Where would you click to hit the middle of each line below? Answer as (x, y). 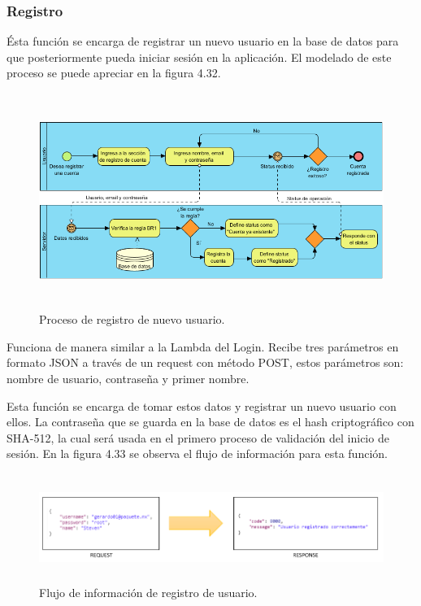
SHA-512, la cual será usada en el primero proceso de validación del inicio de (198, 437)
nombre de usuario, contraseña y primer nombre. (128, 378)
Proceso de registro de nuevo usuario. (132, 319)
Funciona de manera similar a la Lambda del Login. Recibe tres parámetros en (203, 346)
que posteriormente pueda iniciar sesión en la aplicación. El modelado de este (199, 57)
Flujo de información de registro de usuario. (148, 592)
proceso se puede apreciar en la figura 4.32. (114, 73)
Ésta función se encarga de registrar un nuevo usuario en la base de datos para (203, 41)
